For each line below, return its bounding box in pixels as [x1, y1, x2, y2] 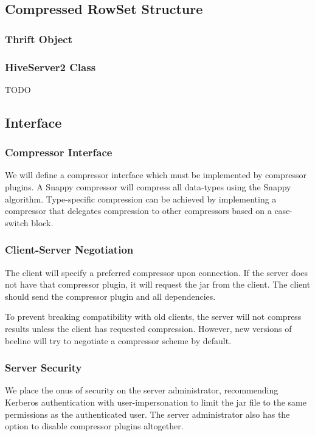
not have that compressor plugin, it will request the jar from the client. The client [5, 278, 311, 291]
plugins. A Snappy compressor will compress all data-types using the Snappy [5, 181, 291, 193]
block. [31, 216, 54, 229]
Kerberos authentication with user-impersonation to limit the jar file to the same [5, 396, 306, 408]
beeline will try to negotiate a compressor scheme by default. [5, 334, 232, 347]
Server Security [5, 360, 82, 375]
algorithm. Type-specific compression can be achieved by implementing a [5, 192, 277, 205]
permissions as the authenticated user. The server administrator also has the [5, 407, 290, 420]
